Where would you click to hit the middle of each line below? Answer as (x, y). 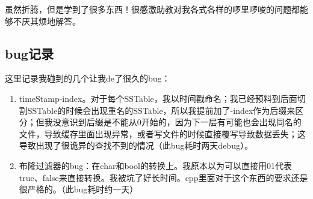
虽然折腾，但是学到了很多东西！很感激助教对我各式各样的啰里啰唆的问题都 (152, 9)
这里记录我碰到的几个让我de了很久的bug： (88, 78)
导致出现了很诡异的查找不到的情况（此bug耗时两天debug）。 (136, 145)
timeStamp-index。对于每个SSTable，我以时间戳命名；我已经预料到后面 (158, 98)
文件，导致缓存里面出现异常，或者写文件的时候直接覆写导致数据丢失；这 (162, 133)
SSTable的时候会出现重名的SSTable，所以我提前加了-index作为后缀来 (161, 110)
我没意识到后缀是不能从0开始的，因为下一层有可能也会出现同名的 (173, 122)
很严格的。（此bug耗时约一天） (79, 189)
